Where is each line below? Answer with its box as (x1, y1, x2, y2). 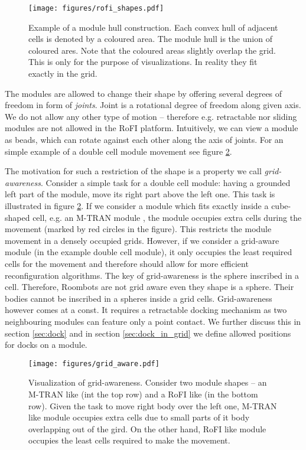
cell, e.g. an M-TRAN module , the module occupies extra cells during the (32, 211, 302, 223)
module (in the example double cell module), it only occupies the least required (5, 246, 292, 258)
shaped (5, 211, 30, 223)
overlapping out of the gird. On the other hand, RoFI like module (28, 422, 266, 435)
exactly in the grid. (28, 67, 97, 80)
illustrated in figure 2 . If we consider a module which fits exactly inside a (5, 199, 269, 211)
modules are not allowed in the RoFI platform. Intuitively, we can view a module (5, 122, 298, 134)
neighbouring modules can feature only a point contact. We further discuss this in (5, 315, 301, 327)
